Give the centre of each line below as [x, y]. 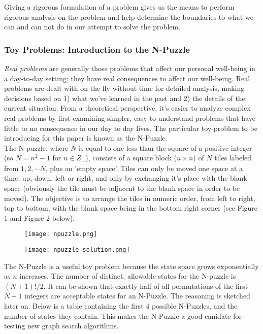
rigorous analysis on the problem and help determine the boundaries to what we [129, 16]
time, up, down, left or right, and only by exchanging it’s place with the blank [126, 178]
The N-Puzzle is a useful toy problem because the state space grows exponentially [131, 266]
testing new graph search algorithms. [61, 326]
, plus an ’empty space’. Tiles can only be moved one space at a [144, 168]
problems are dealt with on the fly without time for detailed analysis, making [124, 88]
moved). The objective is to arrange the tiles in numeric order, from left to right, [130, 198]
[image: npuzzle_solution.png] [77, 250]
